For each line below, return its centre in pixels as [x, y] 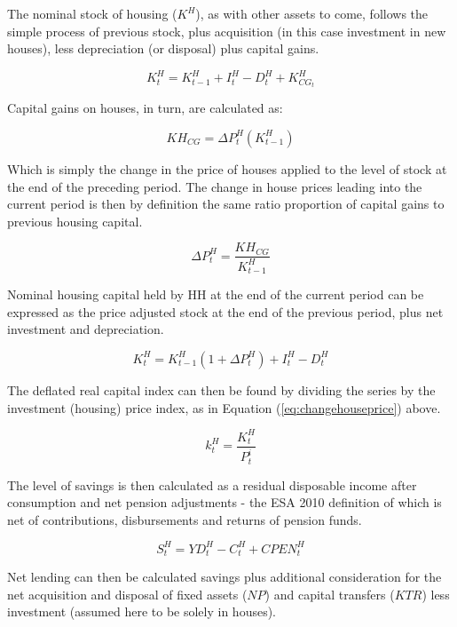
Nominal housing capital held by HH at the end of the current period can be [216, 294]
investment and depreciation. [86, 329]
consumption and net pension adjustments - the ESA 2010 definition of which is [225, 502]
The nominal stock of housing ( [92, 13]
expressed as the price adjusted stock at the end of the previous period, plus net [225, 311]
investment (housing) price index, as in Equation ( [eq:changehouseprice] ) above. [224, 407]
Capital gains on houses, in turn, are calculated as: [145, 108]
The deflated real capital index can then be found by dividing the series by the [221, 389]
